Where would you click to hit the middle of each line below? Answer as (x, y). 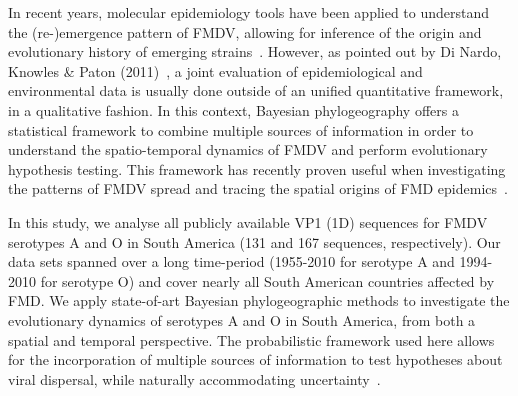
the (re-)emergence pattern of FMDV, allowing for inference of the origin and (245, 31)
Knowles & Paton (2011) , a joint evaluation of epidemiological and (215, 70)
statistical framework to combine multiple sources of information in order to (241, 129)
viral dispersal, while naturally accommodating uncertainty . (194, 378)
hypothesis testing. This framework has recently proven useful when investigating (257, 168)
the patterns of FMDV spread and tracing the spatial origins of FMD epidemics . (258, 188)
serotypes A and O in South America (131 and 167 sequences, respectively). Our (254, 241)
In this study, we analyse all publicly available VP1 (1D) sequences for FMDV (248, 221)
